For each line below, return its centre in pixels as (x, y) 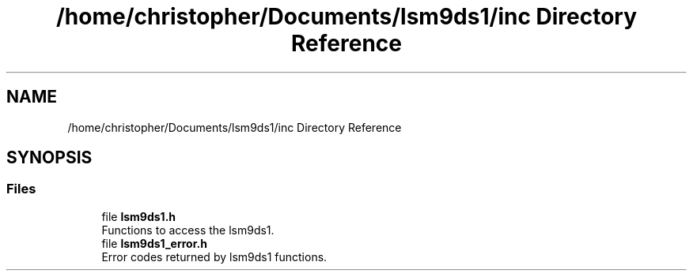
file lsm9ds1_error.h (154, 243)
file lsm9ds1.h (139, 216)
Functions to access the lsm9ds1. (188, 230)
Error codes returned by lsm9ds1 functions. (214, 256)
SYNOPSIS (49, 158)
